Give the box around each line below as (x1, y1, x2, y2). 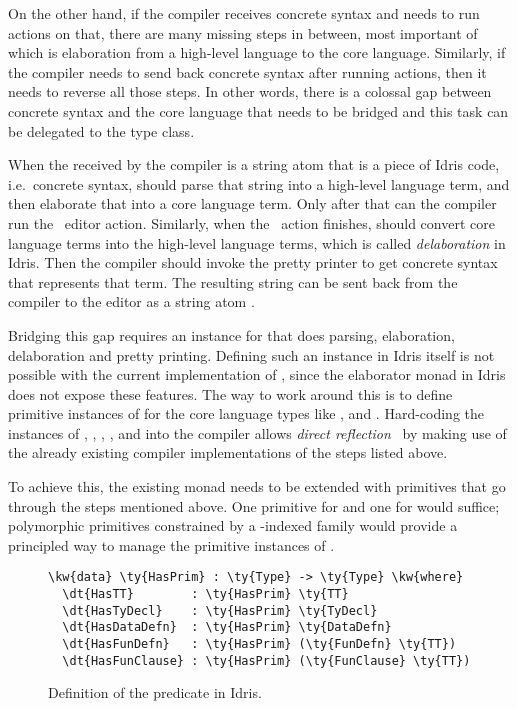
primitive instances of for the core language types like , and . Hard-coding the (8, 403, 484, 424)
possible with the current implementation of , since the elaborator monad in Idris (8, 364, 506, 385)
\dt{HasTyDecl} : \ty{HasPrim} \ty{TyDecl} (62, 603, 378, 618)
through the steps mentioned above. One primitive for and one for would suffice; (8, 495, 500, 516)
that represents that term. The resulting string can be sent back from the (8, 271, 458, 292)
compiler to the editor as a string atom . (8, 291, 255, 312)
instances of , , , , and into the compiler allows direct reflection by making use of (8, 422, 507, 443)
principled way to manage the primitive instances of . (8, 534, 335, 555)
